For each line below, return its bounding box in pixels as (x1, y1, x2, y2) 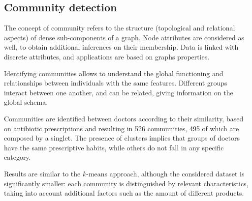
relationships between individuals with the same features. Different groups (4, 78, 227, 88)
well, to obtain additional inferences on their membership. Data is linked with (4, 42, 239, 52)
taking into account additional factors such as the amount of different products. (4, 188, 244, 198)
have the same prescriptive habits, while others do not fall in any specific (4, 142, 224, 152)
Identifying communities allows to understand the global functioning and (4, 68, 223, 78)
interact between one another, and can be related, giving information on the (4, 87, 233, 97)
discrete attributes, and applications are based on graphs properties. (4, 51, 210, 61)
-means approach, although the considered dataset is (86, 168, 245, 178)
